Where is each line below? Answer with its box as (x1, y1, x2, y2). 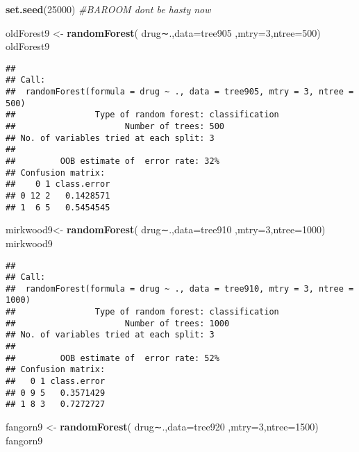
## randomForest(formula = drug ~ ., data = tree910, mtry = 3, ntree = (6, 283, 354, 294)
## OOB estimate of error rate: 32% (6, 156, 219, 167)
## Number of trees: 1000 (6, 318, 230, 328)
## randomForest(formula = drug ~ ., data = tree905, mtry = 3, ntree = (6, 87, 354, 97)
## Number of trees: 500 (6, 122, 224, 132)
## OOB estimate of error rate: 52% (6, 353, 219, 363)
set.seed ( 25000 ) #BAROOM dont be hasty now (6, 2, 211, 16)
